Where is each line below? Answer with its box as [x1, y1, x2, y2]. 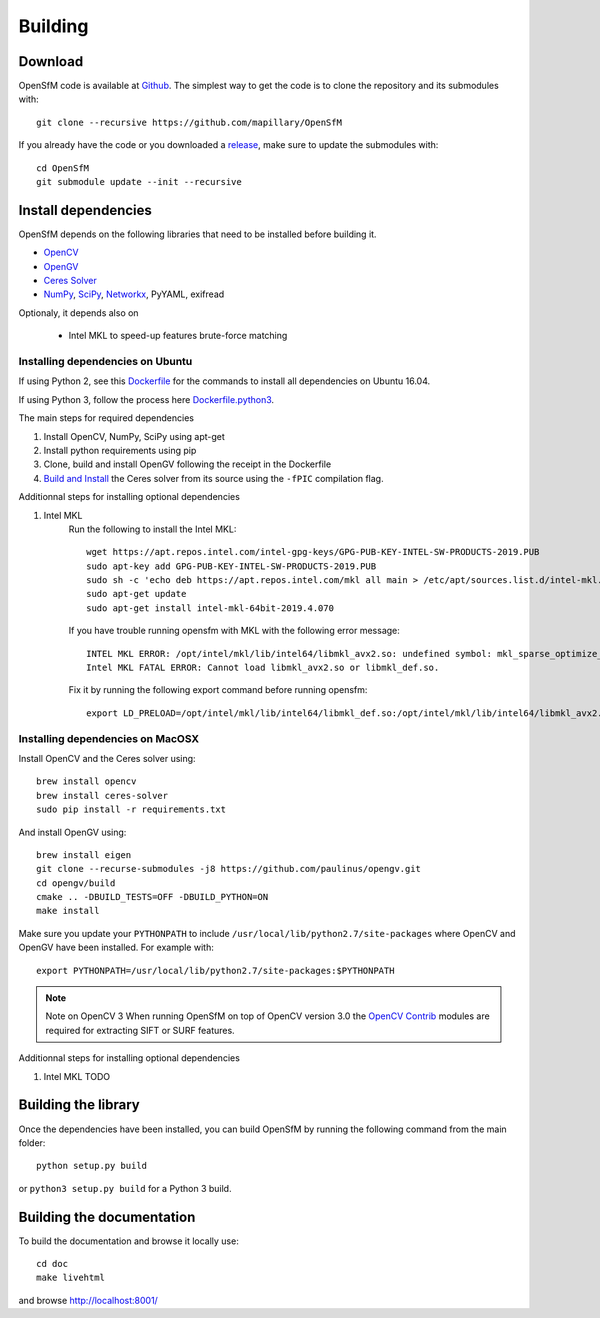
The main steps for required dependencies [18, 412, 195, 424]
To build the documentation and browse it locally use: [18, 1235, 239, 1247]
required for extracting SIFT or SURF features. [45, 1024, 235, 1036]
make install [36, 905, 100, 917]
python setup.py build [36, 1160, 148, 1172]
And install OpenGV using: [18, 826, 127, 838]
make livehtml [36, 1272, 105, 1284]
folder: [18, 1136, 46, 1149]
